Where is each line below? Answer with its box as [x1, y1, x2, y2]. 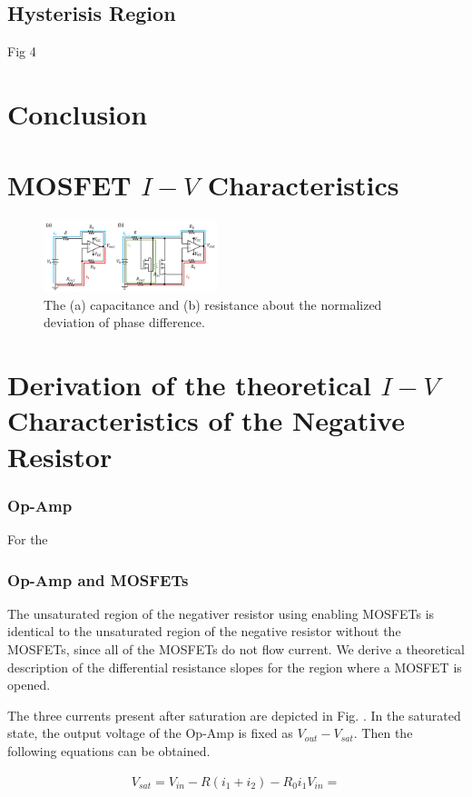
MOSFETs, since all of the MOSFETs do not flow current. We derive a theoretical [7, 640, 466, 659]
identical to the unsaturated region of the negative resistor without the [7, 622, 401, 641]
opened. [7, 675, 51, 694]
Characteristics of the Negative [7, 402, 405, 439]
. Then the [353, 723, 413, 742]
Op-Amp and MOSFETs [7, 568, 189, 591]
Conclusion [7, 95, 148, 132]
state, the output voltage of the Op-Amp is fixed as [7, 723, 293, 742]
